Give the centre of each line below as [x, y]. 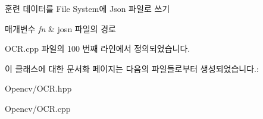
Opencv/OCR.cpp [38, 108]
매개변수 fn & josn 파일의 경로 [60, 28]
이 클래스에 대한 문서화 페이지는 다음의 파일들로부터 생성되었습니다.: [132, 68]
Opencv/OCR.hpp [38, 88]
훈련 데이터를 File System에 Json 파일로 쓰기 [87, 8]
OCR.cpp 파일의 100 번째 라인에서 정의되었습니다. [98, 48]
